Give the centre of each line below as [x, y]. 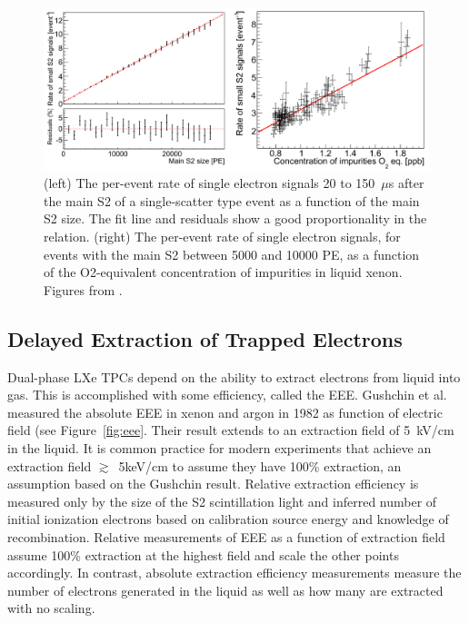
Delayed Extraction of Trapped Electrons [205, 338]
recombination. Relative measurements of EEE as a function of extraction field [226, 537]
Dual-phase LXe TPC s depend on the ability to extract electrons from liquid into [234, 376]
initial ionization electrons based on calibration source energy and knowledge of [228, 519]
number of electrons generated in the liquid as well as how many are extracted [225, 590]
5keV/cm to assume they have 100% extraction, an [260, 465]
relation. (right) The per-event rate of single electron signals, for [222, 237]
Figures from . [83, 289]
